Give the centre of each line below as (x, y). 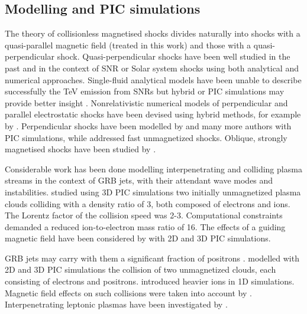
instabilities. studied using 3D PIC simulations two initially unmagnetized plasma (153, 192)
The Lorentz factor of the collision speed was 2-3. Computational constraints (144, 215)
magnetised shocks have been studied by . (80, 149)
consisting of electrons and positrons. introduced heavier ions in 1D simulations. (150, 281)
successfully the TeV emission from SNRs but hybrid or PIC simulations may (145, 91)
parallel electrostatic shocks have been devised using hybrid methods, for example (153, 114)
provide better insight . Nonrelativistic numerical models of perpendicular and (146, 102)
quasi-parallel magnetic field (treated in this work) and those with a (128, 45)
